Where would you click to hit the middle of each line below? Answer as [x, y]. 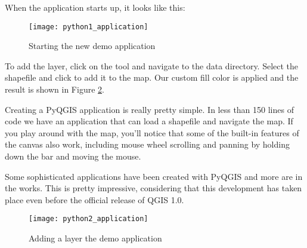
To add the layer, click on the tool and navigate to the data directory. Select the [152, 65]
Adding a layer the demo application [95, 238]
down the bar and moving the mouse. [73, 156]
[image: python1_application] [89, 27]
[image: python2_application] [89, 219]
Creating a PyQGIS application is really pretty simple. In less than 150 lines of [149, 109]
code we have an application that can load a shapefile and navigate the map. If [149, 121]
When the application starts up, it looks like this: [95, 7]
